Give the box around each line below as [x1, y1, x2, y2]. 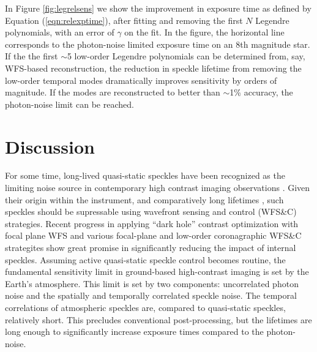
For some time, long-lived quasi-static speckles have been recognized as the [5, 169, 285, 182]
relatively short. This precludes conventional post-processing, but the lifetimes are [5, 313, 312, 326]
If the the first [5, 50, 58, 62]
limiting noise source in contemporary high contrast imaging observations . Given [5, 181, 310, 194]
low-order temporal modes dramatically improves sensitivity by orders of [5, 73, 277, 86]
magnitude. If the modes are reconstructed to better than [5, 86, 220, 99]
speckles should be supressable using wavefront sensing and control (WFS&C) [5, 205, 297, 218]
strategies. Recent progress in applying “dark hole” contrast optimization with [5, 217, 299, 230]
